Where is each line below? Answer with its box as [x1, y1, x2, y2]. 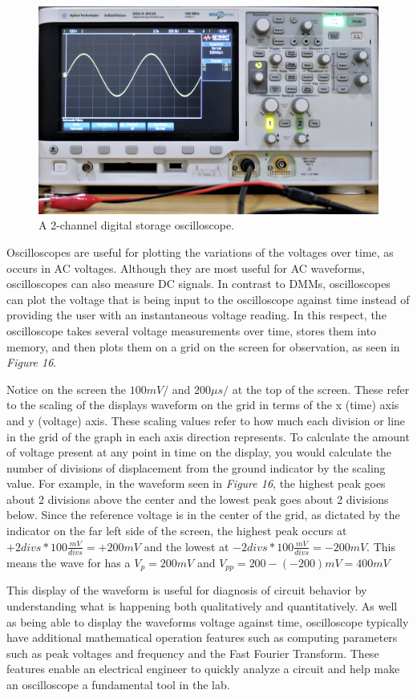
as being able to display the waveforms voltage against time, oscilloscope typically [6, 613, 409, 630]
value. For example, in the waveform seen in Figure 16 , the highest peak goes [6, 475, 386, 492]
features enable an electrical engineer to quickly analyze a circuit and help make [6, 660, 400, 677]
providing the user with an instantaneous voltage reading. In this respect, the [6, 306, 387, 323]
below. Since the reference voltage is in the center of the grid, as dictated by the [6, 506, 400, 523]
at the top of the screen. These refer [232, 380, 410, 397]
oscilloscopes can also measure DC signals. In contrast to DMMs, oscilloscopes [6, 275, 391, 292]
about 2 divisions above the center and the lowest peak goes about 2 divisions [6, 490, 389, 507]
